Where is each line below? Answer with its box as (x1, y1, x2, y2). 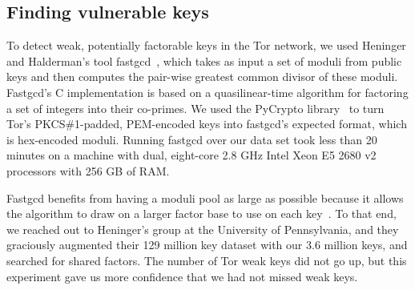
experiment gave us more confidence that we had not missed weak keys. (6, 268, 358, 284)
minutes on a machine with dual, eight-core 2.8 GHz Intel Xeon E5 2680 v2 (6, 147, 377, 163)
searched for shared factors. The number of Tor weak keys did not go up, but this (6, 252, 407, 268)
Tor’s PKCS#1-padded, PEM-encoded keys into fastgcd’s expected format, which (6, 115, 407, 132)
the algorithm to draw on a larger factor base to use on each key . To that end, (6, 205, 397, 222)
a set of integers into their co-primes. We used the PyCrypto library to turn (6, 99, 385, 116)
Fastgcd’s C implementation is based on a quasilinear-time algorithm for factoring (6, 83, 409, 100)
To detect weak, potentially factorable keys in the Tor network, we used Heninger (6, 37, 406, 54)
